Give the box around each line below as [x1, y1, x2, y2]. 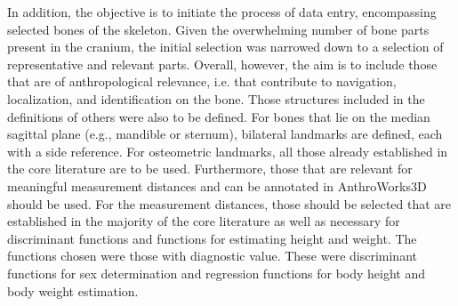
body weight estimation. [7, 281, 139, 300]
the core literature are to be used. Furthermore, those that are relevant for [7, 159, 413, 178]
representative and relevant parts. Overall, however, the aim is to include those [7, 54, 438, 73]
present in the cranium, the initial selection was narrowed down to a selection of [7, 37, 444, 56]
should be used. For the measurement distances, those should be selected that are [7, 194, 452, 213]
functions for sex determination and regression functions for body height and [7, 263, 426, 282]
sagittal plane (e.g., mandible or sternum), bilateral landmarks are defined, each [7, 125, 443, 143]
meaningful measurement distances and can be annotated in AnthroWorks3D [7, 176, 427, 195]
